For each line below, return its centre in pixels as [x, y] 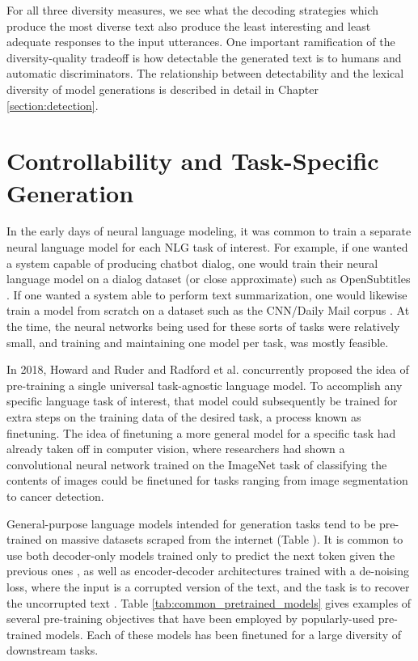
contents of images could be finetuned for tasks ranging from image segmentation [207, 480]
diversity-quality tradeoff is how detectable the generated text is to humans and [204, 57]
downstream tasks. [53, 650]
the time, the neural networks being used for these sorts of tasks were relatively [203, 326]
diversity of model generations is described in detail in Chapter [163, 89]
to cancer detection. [55, 496]
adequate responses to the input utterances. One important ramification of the [201, 42]
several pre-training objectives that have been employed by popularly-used [191, 619]
